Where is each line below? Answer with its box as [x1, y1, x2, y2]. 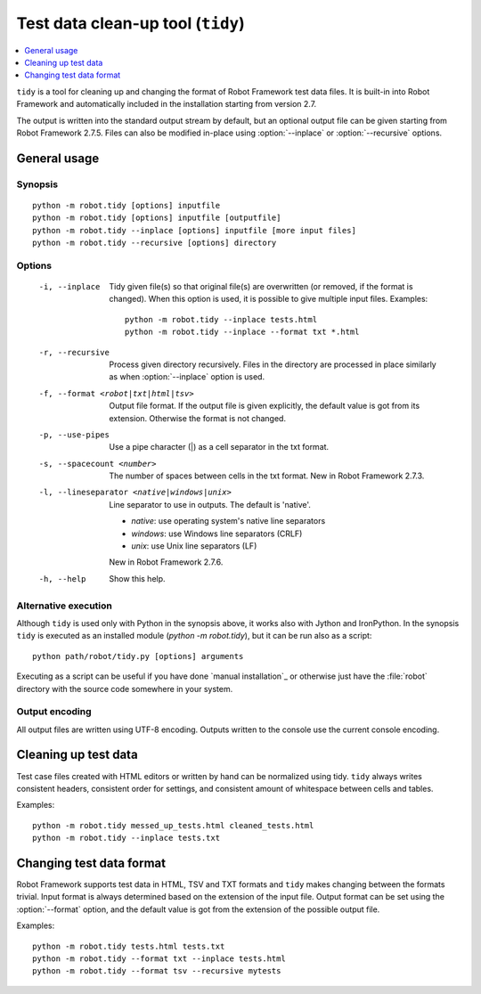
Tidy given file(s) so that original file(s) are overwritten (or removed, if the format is [109, 281, 413, 291]
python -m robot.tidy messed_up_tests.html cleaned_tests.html [32, 820, 314, 830]
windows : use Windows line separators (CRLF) [131, 528, 303, 539]
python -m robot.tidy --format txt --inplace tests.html [32, 953, 287, 964]
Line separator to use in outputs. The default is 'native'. [109, 499, 312, 509]
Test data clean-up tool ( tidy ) [16, 13, 245, 33]
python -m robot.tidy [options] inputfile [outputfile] [32, 213, 281, 223]
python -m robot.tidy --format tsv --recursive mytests [32, 966, 281, 976]
